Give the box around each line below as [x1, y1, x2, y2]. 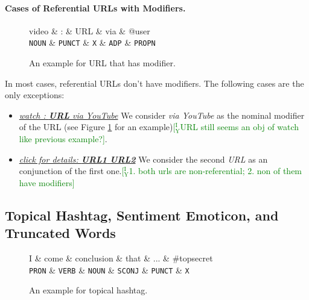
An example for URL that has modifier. [29, 57, 176, 69]
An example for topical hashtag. [29, 284, 148, 296]
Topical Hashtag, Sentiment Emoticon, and [5, 205, 279, 224]
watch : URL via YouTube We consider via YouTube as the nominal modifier [19, 108, 305, 121]
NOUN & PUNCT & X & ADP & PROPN [29, 36, 156, 49]
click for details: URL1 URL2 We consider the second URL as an [19, 152, 268, 165]
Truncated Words [5, 223, 116, 242]
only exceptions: [5, 89, 65, 101]
